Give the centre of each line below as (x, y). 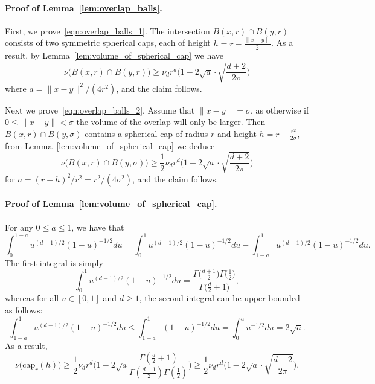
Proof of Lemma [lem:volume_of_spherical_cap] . (111, 204)
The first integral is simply (54, 262)
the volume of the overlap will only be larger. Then (171, 122)
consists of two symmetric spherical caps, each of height (108, 43)
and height (237, 133)
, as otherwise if (280, 110)
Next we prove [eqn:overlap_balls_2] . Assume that (100, 110)
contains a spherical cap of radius (146, 133)
